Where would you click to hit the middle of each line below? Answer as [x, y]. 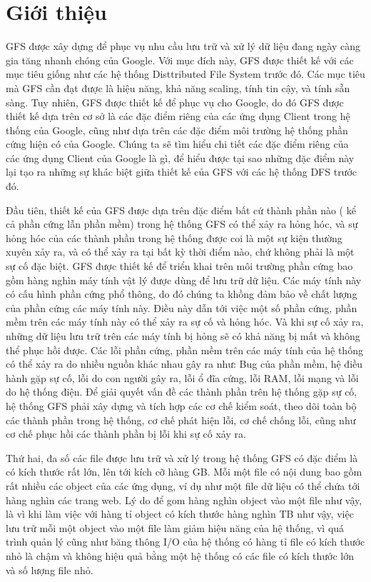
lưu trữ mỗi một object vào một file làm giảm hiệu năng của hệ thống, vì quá [175, 527]
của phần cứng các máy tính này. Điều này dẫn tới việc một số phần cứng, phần [182, 307]
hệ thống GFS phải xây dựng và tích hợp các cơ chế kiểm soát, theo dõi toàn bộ [181, 405]
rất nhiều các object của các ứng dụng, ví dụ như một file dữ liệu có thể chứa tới [183, 485]
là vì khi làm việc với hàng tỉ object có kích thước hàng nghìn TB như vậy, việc [180, 514]
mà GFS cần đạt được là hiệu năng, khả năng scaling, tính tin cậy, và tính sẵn [178, 87]
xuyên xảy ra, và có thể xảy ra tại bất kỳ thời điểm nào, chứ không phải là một [180, 252]
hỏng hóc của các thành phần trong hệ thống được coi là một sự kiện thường [174, 237]
